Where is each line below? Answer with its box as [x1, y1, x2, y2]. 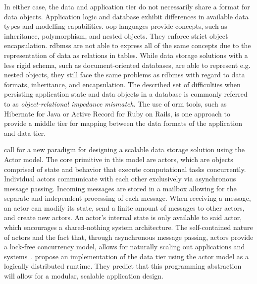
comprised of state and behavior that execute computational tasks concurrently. [4, 164, 246, 174]
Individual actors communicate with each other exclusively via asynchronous [4, 173, 236, 184]
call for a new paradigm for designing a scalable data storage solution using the [4, 144, 245, 155]
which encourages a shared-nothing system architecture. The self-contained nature [4, 222, 253, 232]
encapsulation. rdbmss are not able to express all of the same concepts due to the [4, 40, 251, 51]
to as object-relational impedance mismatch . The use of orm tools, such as [4, 98, 227, 109]
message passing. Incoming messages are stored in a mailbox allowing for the [4, 183, 237, 193]
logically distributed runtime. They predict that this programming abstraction [4, 261, 242, 271]
